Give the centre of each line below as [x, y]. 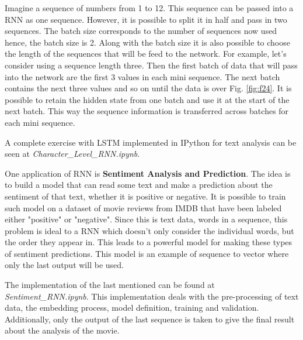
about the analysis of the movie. [62, 330]
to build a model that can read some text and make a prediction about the [139, 185]
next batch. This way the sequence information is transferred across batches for [147, 111]
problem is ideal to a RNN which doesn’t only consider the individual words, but [149, 230]
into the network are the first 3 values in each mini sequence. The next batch [142, 76]
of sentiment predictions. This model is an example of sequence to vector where [147, 253]
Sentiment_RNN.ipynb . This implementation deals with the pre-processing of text [152, 296]
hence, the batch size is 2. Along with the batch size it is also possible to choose [147, 42]
